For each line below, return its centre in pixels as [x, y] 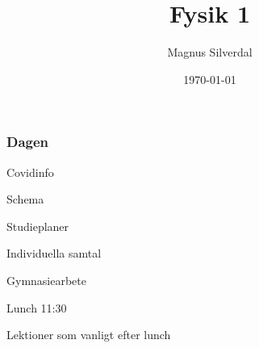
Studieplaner [38, 226]
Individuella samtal [54, 253]
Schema [25, 199]
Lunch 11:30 [37, 307]
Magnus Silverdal [210, 52]
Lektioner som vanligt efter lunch [89, 335]
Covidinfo [30, 172]
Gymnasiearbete [46, 280]
